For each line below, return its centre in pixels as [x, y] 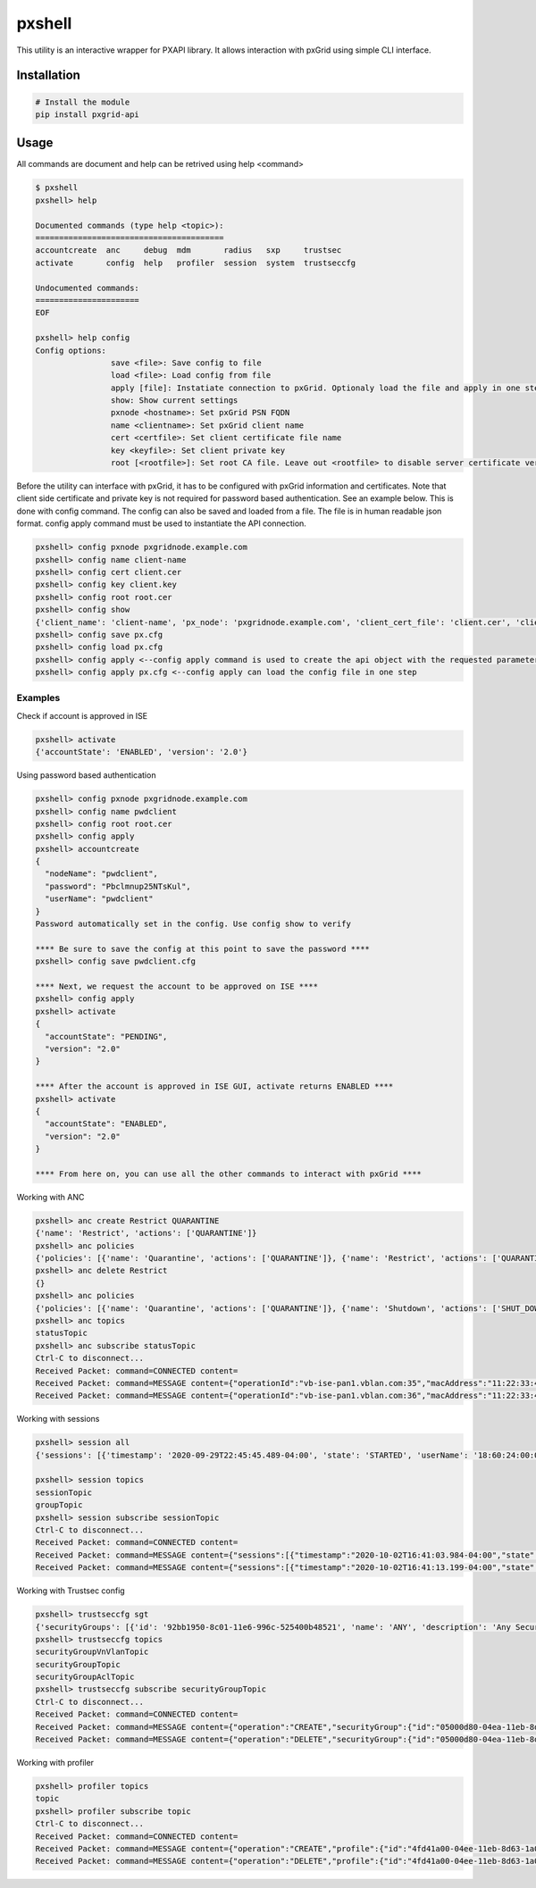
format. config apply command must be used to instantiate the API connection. [162, 523]
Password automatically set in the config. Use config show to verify [193, 924]
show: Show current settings [174, 401]
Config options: [71, 350]
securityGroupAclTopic [85, 1677]
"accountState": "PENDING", [106, 1036]
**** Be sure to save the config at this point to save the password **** [203, 948]
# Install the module [83, 102]
